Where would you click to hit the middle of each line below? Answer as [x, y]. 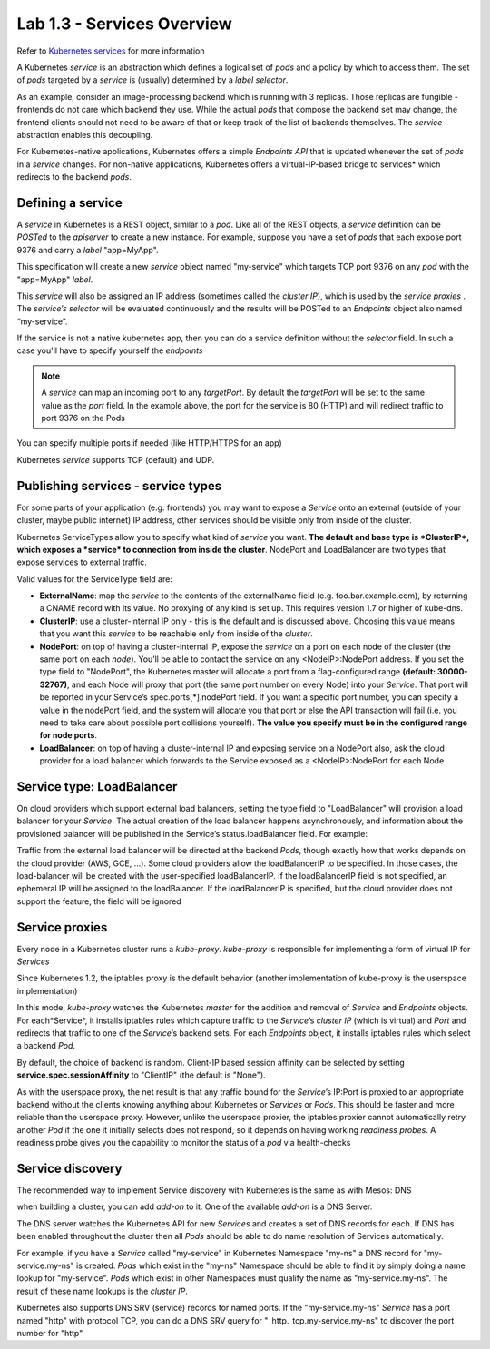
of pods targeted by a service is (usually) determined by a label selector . [152, 80]
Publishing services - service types [119, 486]
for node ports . [68, 735]
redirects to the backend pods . [74, 177]
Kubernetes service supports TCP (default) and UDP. [116, 459]
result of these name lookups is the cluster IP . [102, 1291]
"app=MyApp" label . [55, 279]
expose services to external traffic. [82, 562]
